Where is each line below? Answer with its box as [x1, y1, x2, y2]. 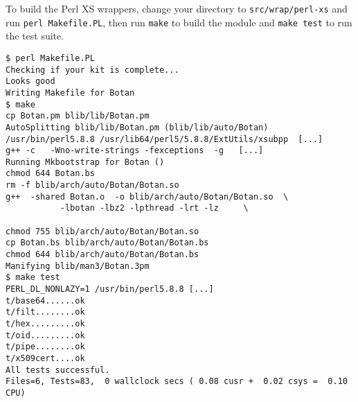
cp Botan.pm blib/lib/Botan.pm [6, 111, 150, 121]
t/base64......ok [6, 295, 85, 306]
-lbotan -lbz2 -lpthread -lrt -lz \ [60, 203, 249, 213]
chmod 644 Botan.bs [6, 168, 95, 179]
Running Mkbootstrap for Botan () [6, 157, 165, 167]
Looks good [6, 76, 55, 87]
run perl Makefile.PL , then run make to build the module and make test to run [6, 15, 352, 29]
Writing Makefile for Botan [6, 87, 135, 98]
